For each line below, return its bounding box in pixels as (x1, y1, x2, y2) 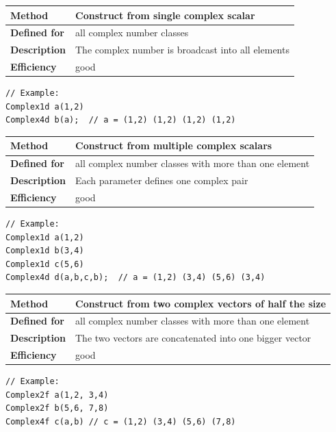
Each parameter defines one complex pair (75, 173, 248, 188)
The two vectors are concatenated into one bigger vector (75, 331, 311, 345)
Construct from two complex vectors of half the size (75, 296, 326, 310)
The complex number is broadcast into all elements (75, 42, 289, 57)
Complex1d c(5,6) (5, 259, 84, 269)
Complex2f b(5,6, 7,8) (5, 403, 109, 414)
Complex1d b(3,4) (5, 246, 84, 256)
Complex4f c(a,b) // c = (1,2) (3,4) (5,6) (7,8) (5, 416, 236, 427)
